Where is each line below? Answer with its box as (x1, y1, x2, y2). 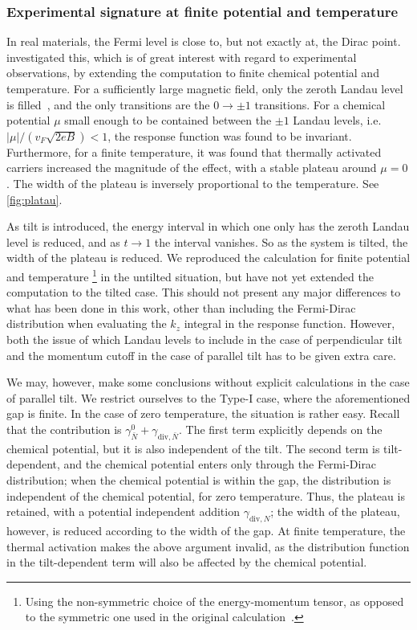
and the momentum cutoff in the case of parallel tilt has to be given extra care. (6, 346, 396, 363)
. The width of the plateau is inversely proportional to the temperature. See (6, 174, 379, 191)
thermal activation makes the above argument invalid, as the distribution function (6, 538, 410, 554)
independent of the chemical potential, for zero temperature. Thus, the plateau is (6, 487, 405, 504)
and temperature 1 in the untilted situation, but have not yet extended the (6, 265, 374, 284)
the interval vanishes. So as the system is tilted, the (154, 233, 408, 250)
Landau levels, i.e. (293, 112, 382, 129)
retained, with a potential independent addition (6, 503, 240, 520)
